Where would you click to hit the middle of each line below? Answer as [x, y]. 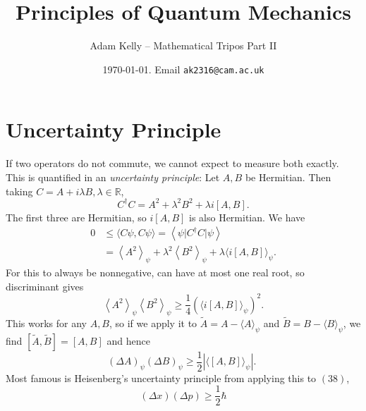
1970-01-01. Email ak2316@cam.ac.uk [183, 69]
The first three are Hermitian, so [76, 217]
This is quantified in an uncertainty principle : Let [113, 177]
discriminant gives [45, 286]
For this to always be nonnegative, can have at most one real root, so [155, 272]
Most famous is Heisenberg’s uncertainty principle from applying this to [161, 378]
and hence [128, 340]
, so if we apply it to [153, 323]
